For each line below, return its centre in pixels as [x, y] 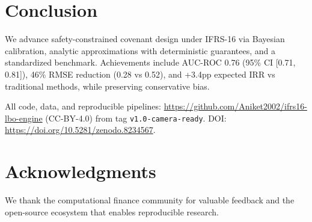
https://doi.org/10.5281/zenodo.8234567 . [80, 130]
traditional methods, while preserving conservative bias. [107, 86]
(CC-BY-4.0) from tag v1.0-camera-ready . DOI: [136, 118]
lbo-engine [24, 118]
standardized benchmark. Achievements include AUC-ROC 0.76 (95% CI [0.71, [150, 62]
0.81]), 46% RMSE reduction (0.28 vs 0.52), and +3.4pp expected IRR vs [140, 74]
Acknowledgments [81, 171]
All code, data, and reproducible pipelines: [83, 106]
